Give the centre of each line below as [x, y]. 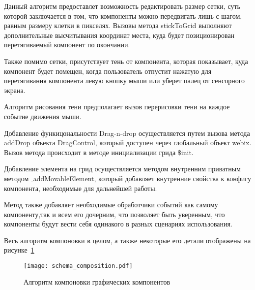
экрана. [15, 90]
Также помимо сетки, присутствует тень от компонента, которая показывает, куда [126, 61]
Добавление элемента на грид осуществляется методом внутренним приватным [122, 169]
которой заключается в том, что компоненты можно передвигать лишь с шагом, [123, 16]
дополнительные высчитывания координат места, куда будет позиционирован [119, 35]
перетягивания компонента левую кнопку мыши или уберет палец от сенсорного [125, 81]
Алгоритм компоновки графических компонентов [97, 281]
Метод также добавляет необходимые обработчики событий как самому [111, 205]
